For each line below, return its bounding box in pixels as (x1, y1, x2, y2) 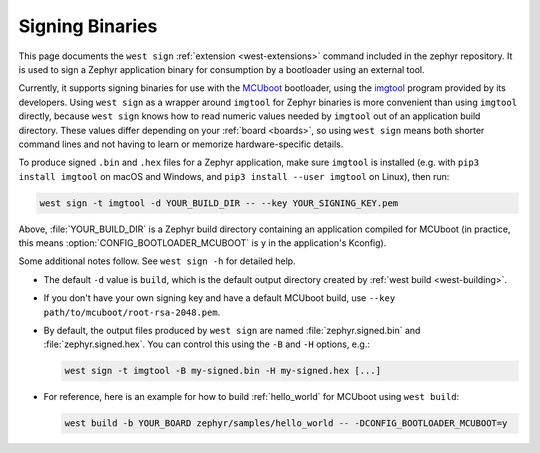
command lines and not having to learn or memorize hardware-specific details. (18, 138, 344, 150)
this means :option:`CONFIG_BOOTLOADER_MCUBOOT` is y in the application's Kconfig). (18, 237, 387, 249)
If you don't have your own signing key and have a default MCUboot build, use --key (43, 292, 396, 304)
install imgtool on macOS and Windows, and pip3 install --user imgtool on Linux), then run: (18, 170, 450, 182)
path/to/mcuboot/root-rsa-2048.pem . (43, 306, 221, 318)
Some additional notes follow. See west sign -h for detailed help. (18, 255, 296, 267)
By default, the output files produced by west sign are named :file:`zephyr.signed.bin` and (43, 324, 421, 336)
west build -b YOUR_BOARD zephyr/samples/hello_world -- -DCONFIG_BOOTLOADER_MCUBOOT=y (64, 418, 508, 429)
